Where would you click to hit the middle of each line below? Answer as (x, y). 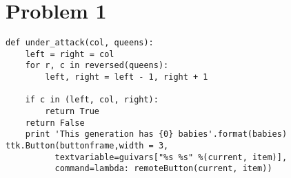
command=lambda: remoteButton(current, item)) (163, 169)
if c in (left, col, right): (92, 100)
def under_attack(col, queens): (80, 43)
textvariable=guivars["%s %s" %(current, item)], (171, 157)
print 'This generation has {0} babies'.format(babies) (156, 134)
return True (72, 112)
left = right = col (70, 54)
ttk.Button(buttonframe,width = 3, (87, 146)
